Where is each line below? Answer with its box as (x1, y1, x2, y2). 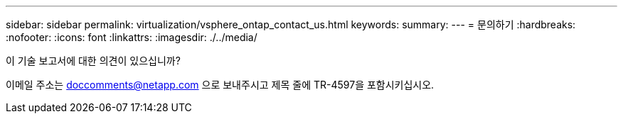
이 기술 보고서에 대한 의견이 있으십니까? (6, 55, 181, 67)
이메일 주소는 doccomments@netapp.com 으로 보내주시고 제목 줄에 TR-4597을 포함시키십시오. (6, 79, 435, 91)
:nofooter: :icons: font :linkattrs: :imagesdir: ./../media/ (6, 31, 257, 43)
